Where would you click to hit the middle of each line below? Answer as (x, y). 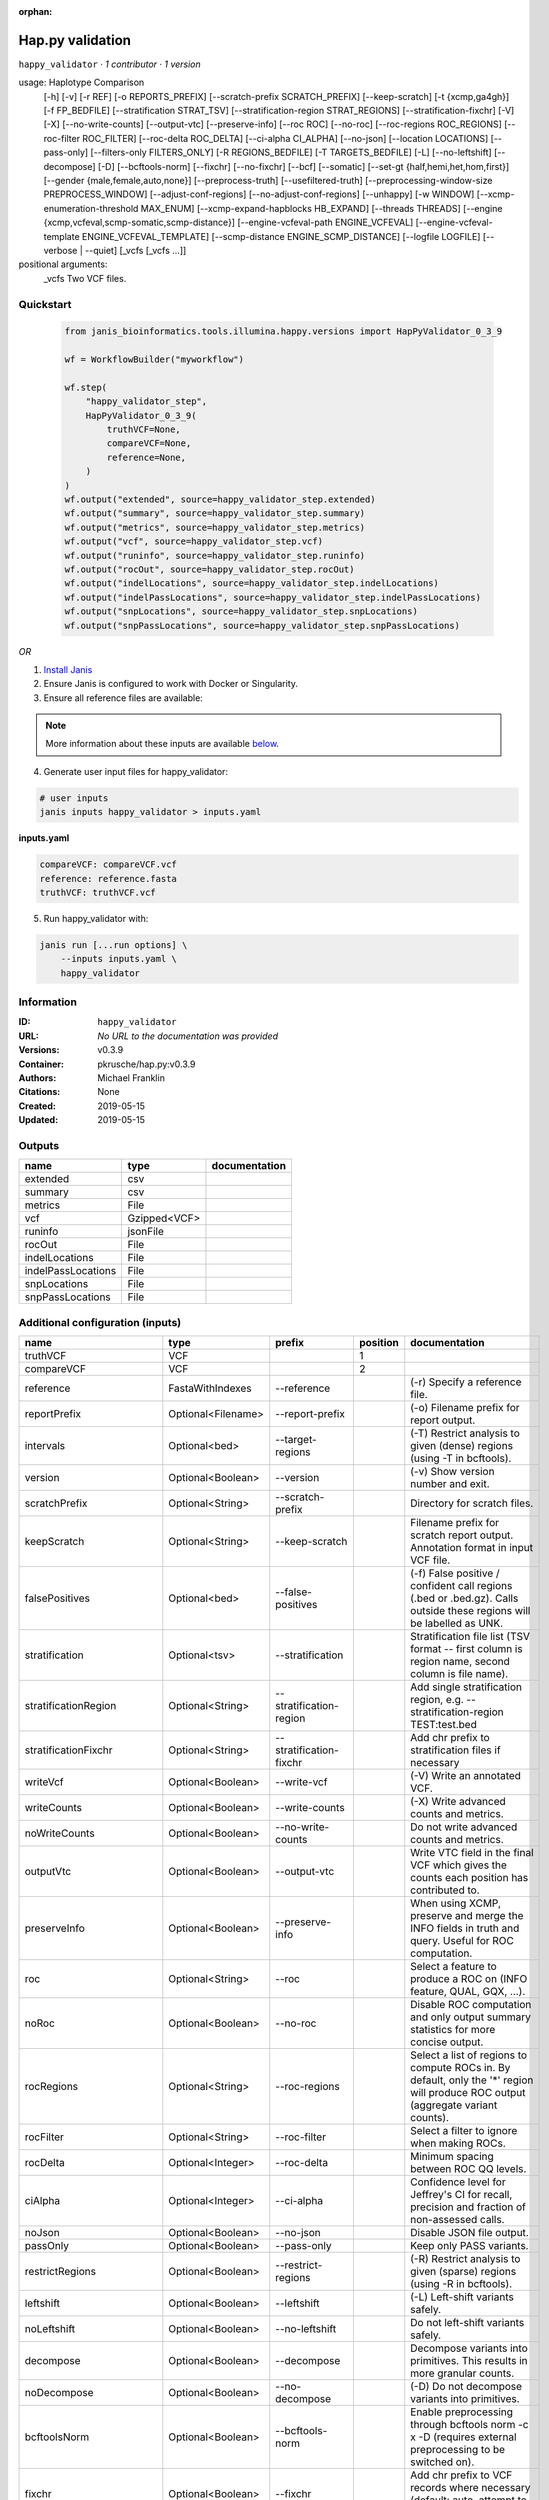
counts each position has (469, 1878)
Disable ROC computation (471, 2005)
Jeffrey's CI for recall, (461, 2195)
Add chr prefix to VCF (461, 2475)
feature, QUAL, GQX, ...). (468, 1992)
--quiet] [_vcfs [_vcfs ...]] (136, 250)
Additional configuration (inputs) (100, 1322)
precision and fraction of (468, 2207)
